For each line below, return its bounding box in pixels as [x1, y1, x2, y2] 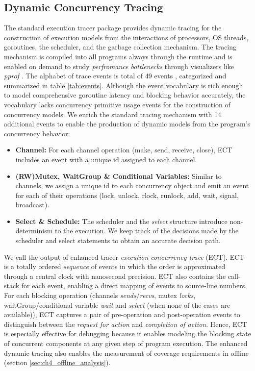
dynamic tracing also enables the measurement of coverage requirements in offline [4, 347, 249, 358]
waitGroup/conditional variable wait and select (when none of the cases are [4, 299, 230, 310]
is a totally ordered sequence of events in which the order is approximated [4, 261, 226, 272]
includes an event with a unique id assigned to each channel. [15, 154, 197, 164]
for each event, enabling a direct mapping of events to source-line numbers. [21, 280, 247, 291]
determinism [15, 225, 53, 236]
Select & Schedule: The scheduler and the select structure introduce [15, 216, 228, 226]
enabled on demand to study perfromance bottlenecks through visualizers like [4, 61, 234, 71]
